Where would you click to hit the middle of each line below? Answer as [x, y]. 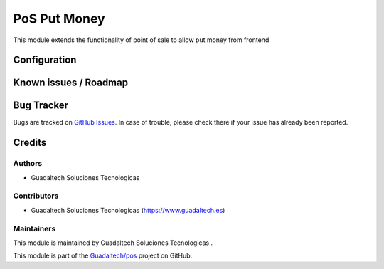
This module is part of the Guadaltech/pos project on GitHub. [103, 255]
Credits [30, 143]
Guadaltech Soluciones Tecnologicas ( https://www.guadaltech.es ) [128, 210]
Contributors [36, 196]
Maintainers [34, 228]
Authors [28, 164]
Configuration [45, 60]
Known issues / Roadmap [70, 83]
